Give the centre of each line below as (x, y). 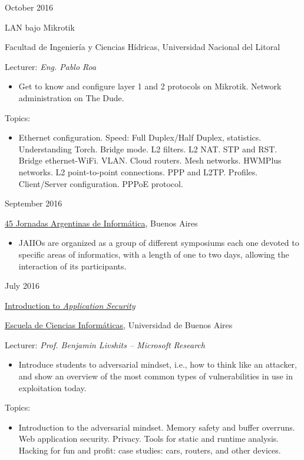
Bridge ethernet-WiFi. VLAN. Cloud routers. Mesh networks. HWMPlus (150, 160)
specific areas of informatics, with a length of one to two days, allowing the (154, 254)
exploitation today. (52, 387)
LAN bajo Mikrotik (40, 27)
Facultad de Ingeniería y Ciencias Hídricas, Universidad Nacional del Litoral (143, 47)
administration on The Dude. (71, 97)
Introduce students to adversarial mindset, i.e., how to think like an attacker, (158, 364)
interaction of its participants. (72, 266)
